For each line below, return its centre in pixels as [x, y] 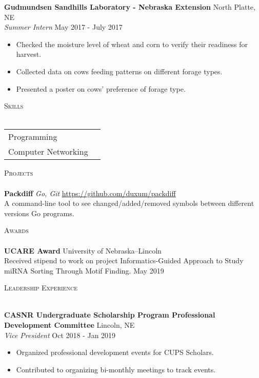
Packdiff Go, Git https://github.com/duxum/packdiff [90, 193]
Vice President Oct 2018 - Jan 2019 [60, 335]
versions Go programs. [39, 213]
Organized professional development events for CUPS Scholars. [115, 352]
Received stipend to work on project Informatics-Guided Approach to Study [124, 260]
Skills [14, 106]
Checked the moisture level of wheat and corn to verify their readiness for [132, 44]
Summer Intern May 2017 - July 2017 [63, 27]
